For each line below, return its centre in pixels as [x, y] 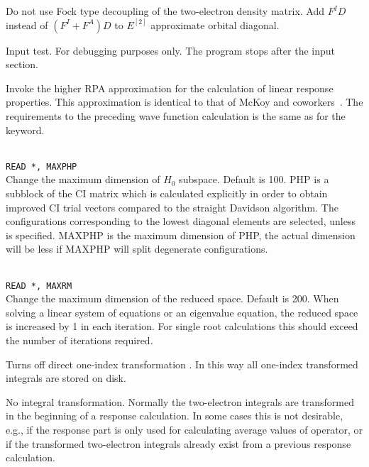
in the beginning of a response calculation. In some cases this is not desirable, [175, 416]
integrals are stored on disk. [66, 378]
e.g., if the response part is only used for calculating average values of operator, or [184, 429]
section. [22, 64]
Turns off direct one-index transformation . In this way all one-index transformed [182, 364]
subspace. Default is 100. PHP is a [254, 179]
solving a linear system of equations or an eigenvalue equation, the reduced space [182, 312]
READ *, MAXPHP [42, 166]
